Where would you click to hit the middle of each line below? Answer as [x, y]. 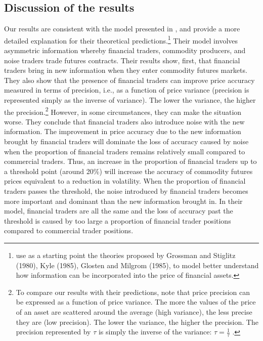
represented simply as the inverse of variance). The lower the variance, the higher [130, 100]
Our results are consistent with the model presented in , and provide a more [122, 29]
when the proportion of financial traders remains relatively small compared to [125, 151]
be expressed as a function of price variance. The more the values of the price [136, 302]
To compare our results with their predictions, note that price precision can [133, 292]
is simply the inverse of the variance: [155, 332]
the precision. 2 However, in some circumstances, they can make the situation [123, 111]
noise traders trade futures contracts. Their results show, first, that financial [122, 60]
